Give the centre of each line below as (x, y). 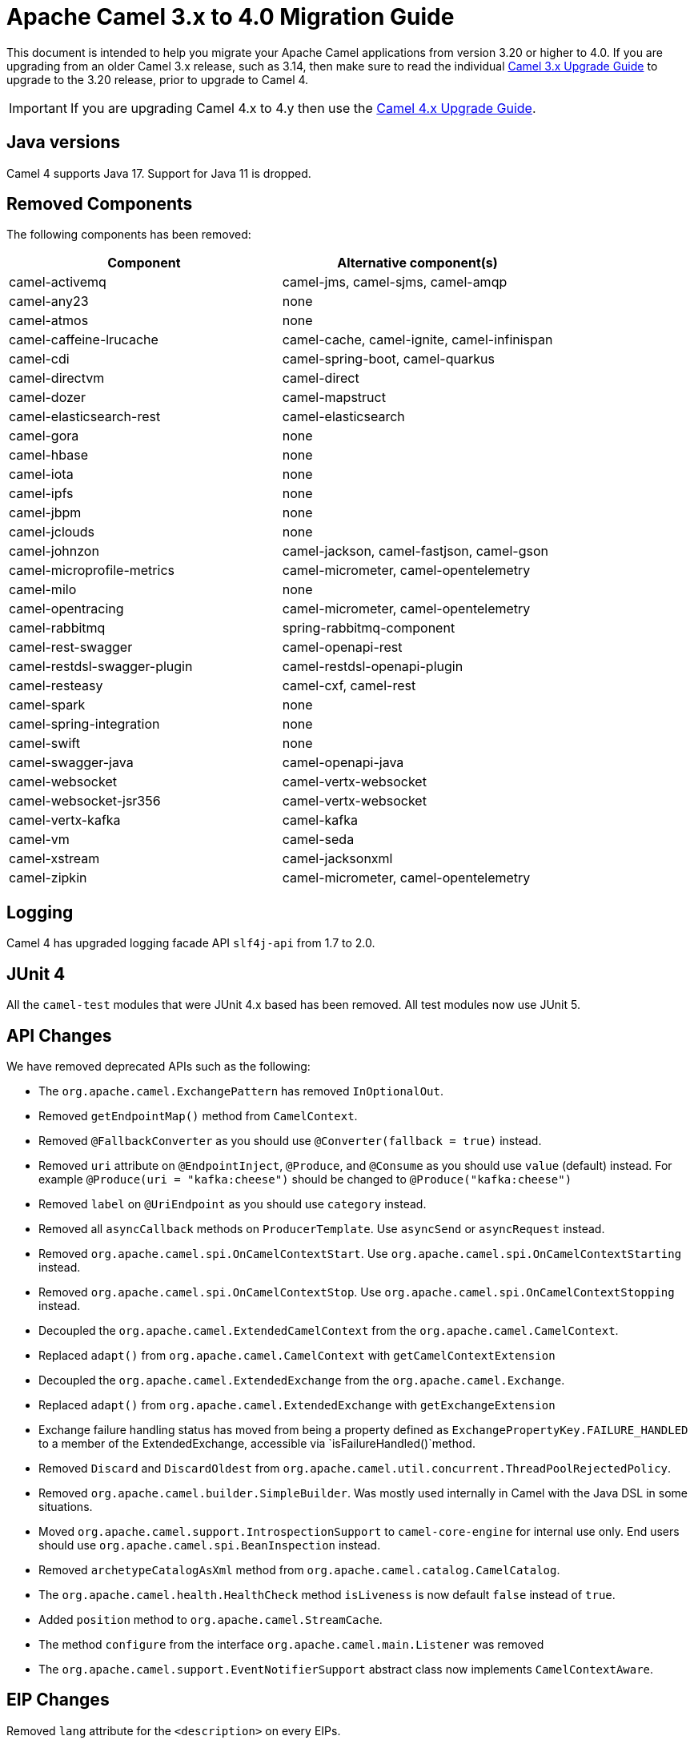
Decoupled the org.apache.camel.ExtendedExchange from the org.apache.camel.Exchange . (302, 1380)
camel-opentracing (66, 609)
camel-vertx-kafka (65, 820)
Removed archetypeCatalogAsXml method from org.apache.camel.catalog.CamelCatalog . (299, 1569)
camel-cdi (39, 359)
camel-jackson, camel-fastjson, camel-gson (415, 551)
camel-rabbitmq (57, 628)
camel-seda (318, 840)
